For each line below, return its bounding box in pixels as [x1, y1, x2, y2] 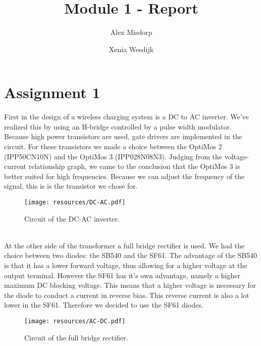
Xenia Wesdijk [109, 44, 154, 54]
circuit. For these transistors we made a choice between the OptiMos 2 [4, 141, 222, 152]
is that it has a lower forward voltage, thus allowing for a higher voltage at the [4, 260, 247, 271]
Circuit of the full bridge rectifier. [24, 332, 128, 342]
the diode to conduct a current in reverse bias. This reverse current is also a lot [4, 289, 249, 300]
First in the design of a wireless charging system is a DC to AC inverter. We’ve [4, 111, 249, 122]
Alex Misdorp [110, 27, 152, 37]
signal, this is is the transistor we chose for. [4, 181, 138, 191]
